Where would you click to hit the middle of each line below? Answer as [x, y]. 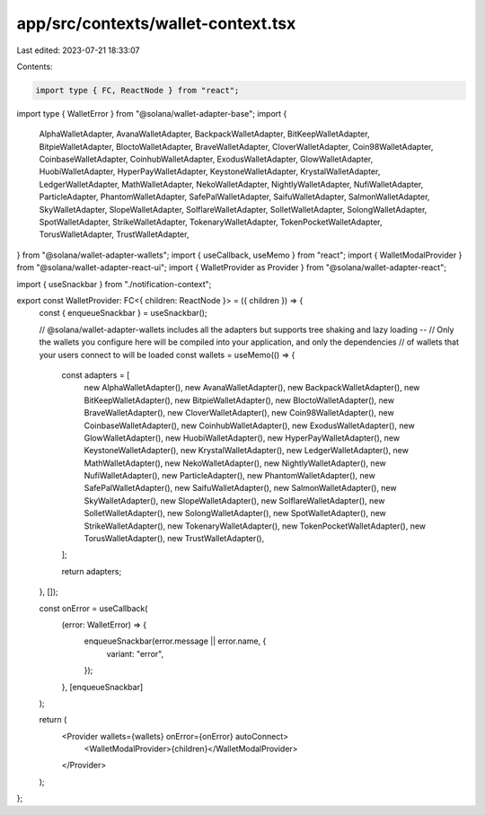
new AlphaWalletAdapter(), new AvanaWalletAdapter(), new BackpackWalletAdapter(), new [252, 388]
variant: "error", [135, 653]
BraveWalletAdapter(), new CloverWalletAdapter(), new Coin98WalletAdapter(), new [239, 413]
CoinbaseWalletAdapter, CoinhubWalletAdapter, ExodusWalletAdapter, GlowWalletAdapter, [206, 159]
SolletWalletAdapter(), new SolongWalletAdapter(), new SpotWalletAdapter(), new [235, 513]
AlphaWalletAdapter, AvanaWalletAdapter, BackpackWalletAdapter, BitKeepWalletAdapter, [204, 134]
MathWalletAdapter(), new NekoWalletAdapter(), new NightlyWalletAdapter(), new [235, 463]
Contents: [35, 66]
